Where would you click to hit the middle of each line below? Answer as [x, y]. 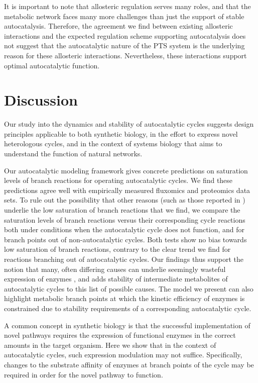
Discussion [41, 100]
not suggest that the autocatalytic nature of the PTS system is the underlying [124, 45]
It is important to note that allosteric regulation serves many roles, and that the [127, 6]
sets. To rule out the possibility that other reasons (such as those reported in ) [125, 200]
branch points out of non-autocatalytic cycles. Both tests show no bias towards [125, 239]
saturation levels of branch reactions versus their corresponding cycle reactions [125, 219]
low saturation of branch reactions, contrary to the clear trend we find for [117, 249]
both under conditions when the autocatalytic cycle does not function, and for [124, 229]
